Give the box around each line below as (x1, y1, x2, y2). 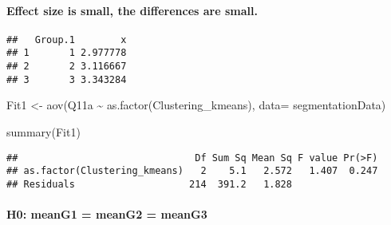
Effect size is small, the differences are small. (6, 2, 258, 18)
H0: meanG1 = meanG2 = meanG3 (6, 206, 207, 223)
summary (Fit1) (6, 124, 81, 140)
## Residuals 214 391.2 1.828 (6, 178, 292, 190)
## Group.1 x (6, 34, 127, 45)
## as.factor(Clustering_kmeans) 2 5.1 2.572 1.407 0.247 (6, 165, 378, 177)
